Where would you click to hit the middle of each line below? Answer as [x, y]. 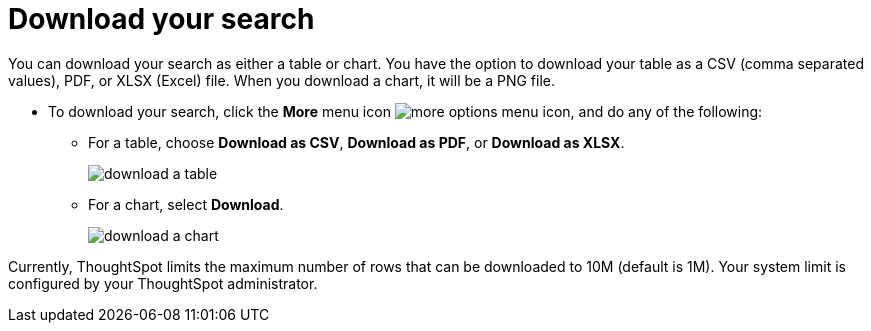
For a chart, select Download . [186, 204]
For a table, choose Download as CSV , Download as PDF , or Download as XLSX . [356, 142]
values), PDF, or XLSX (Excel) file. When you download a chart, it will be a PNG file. [281, 80]
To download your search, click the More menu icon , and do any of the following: [405, 111]
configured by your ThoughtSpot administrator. [163, 283]
